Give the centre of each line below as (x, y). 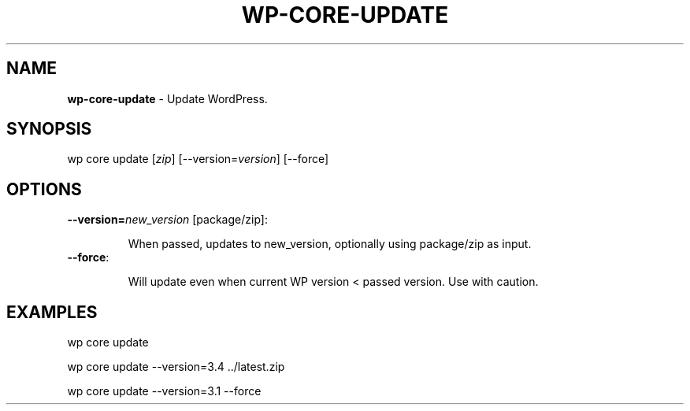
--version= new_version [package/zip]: (167, 220)
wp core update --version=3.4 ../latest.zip (176, 367)
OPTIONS (44, 189)
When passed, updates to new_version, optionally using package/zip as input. (330, 244)
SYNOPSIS (49, 129)
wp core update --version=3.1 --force (164, 391)
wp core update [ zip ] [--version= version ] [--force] (198, 159)
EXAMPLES (52, 312)
